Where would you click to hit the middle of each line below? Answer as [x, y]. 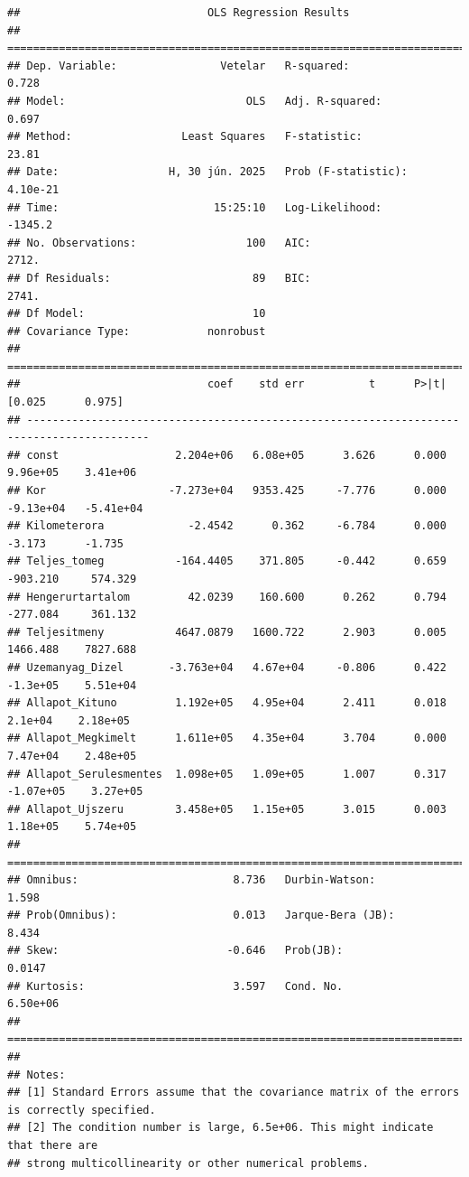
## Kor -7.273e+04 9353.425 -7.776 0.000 [227, 491]
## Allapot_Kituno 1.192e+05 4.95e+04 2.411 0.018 [227, 703]
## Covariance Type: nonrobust [137, 331]
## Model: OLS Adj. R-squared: [195, 101]
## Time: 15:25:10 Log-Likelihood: [195, 207]
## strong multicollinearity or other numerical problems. [188, 1163]
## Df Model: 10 [137, 314]
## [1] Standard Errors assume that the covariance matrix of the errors [234, 1093]
